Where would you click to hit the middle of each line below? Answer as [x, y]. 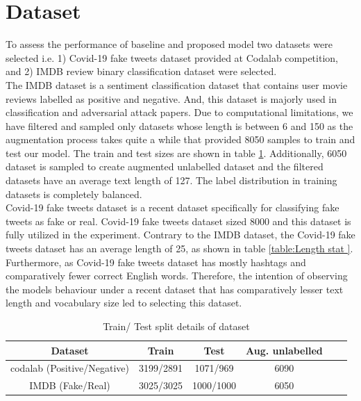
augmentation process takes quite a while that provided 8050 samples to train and [180, 139]
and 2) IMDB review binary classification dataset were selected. [141, 71]
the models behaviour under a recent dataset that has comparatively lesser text [175, 289]
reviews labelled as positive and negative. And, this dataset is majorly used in [171, 98]
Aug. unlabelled [284, 350]
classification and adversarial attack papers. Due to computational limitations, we [179, 112]
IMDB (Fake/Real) [70, 385]
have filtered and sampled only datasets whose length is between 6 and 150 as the [179, 125]
